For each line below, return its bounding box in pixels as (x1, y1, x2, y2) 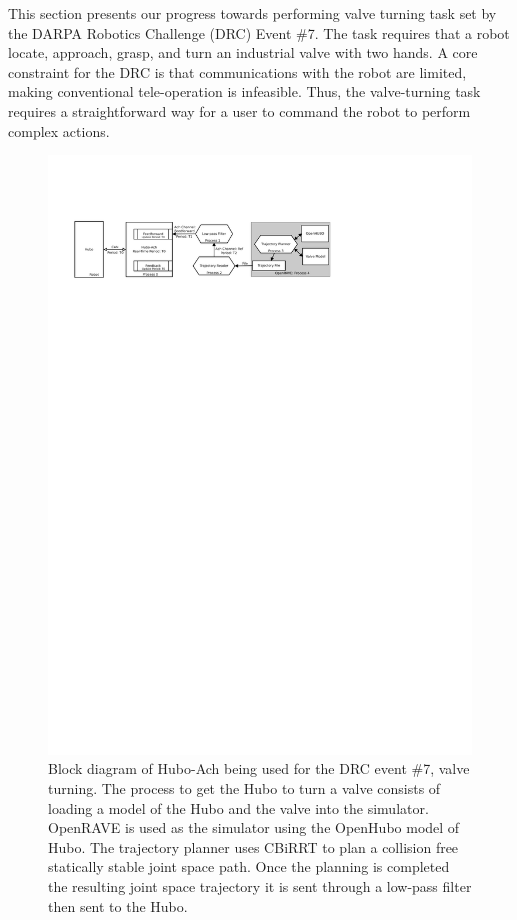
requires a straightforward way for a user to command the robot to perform (8, 100, 471, 121)
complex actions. (8, 120, 110, 141)
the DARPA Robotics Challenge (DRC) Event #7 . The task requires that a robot (8, 22, 510, 43)
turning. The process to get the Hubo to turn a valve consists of (48, 778, 441, 799)
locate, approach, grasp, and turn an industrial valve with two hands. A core (8, 42, 478, 63)
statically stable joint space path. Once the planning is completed (48, 856, 450, 877)
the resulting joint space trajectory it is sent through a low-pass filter (48, 876, 472, 896)
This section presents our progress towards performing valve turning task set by (8, 3, 497, 23)
